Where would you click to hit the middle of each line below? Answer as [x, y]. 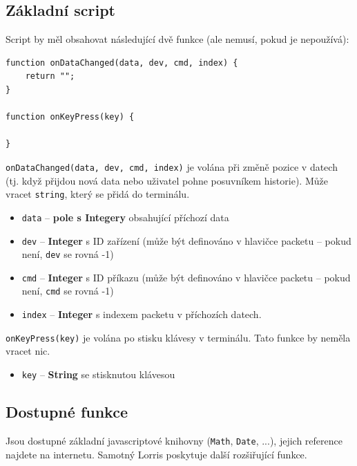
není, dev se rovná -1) [68, 254]
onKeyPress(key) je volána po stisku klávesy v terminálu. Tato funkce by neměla [178, 337]
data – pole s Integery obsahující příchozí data [125, 217]
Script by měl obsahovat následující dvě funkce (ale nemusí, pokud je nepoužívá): [177, 39]
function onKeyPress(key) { [70, 117]
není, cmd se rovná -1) [68, 291]
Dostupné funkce [67, 412]
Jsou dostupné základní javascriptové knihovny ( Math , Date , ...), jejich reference [174, 440]
